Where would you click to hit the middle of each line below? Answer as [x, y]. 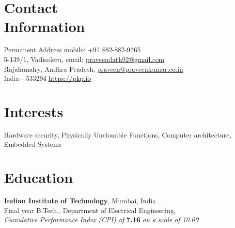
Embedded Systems [33, 144]
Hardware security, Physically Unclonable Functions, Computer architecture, [118, 134]
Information [45, 26]
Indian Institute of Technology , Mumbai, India [80, 201]
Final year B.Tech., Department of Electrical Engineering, [90, 210]
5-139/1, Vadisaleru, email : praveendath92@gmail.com [84, 59]
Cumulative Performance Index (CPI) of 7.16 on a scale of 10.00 [101, 220]
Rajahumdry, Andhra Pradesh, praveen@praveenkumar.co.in [94, 68]
